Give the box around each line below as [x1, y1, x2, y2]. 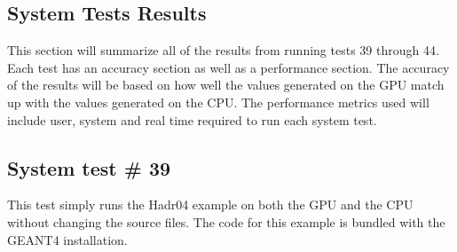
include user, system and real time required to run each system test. [7, 110, 377, 129]
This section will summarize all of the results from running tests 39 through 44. [7, 41, 439, 59]
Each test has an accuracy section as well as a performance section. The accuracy [7, 58, 450, 76]
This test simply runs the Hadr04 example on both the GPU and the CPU [7, 195, 414, 214]
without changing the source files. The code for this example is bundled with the [7, 212, 445, 231]
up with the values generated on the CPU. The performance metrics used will [7, 92, 429, 111]
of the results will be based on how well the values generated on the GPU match [7, 75, 445, 94]
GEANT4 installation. [7, 230, 128, 248]
